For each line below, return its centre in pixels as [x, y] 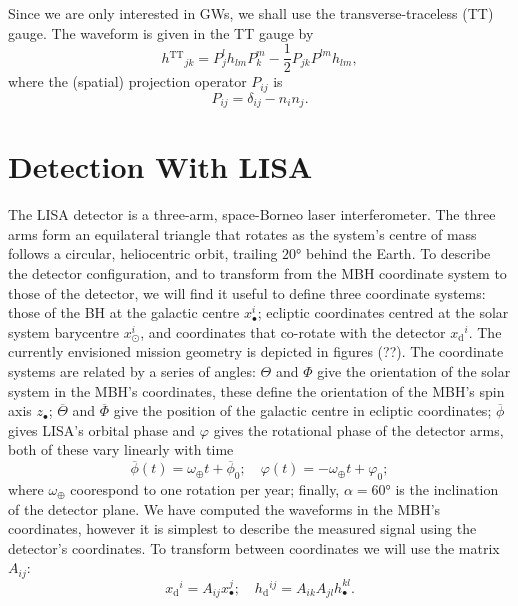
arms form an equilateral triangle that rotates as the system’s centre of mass [242, 233]
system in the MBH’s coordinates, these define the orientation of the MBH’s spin [256, 390]
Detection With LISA [160, 166]
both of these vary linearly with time [121, 449]
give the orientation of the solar [414, 371]
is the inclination [447, 489]
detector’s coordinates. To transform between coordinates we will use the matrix [254, 547]
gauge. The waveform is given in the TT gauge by [161, 32]
